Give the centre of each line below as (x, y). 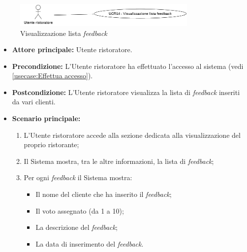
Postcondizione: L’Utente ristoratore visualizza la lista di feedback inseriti (126, 92)
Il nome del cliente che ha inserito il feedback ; (104, 194)
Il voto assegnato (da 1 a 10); (80, 210)
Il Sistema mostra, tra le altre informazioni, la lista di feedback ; (119, 161)
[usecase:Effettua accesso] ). (52, 76)
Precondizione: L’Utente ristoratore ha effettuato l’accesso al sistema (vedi (128, 66)
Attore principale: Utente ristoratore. (72, 49)
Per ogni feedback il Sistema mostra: (78, 177)
